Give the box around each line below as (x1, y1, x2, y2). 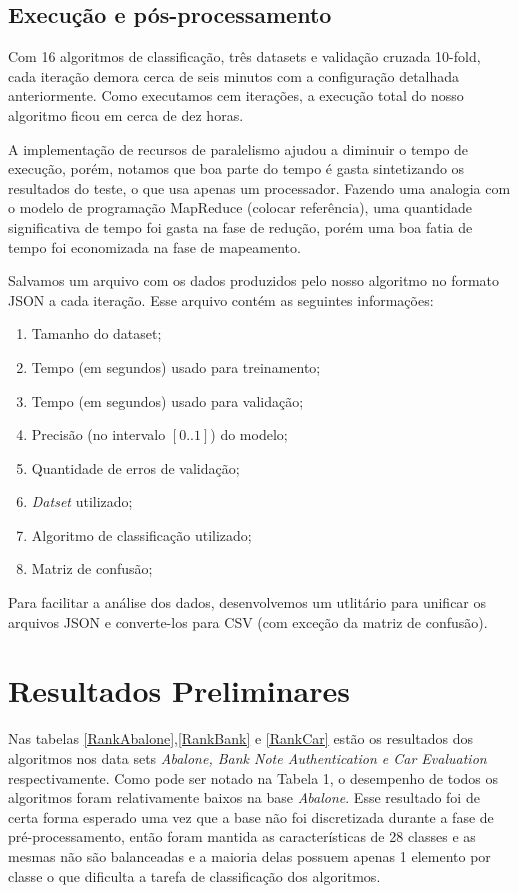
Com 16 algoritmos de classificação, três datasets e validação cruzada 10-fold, (8, 46, 481, 67)
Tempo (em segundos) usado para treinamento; (31, 356, 321, 377)
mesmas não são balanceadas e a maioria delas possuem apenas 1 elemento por (8, 845, 491, 866)
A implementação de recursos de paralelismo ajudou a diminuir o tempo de (8, 138, 469, 159)
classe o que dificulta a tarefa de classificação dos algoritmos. (8, 865, 381, 886)
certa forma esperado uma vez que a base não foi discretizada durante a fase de (8, 806, 494, 827)
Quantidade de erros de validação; (31, 457, 240, 478)
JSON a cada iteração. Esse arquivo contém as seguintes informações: (8, 289, 434, 310)
